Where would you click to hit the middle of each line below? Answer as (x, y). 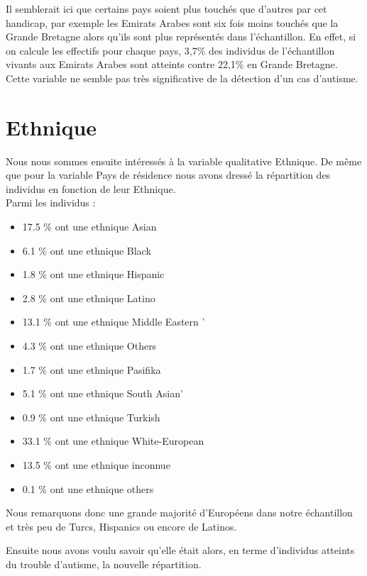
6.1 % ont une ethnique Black (87, 250)
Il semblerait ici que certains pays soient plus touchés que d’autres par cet (166, 9)
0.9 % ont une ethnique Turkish (91, 417)
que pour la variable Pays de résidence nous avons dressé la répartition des (168, 175)
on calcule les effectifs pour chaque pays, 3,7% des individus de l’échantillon (170, 50)
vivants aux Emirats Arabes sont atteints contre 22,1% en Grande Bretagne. (172, 64)
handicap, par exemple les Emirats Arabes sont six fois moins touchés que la (172, 22)
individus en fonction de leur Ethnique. (91, 188)
